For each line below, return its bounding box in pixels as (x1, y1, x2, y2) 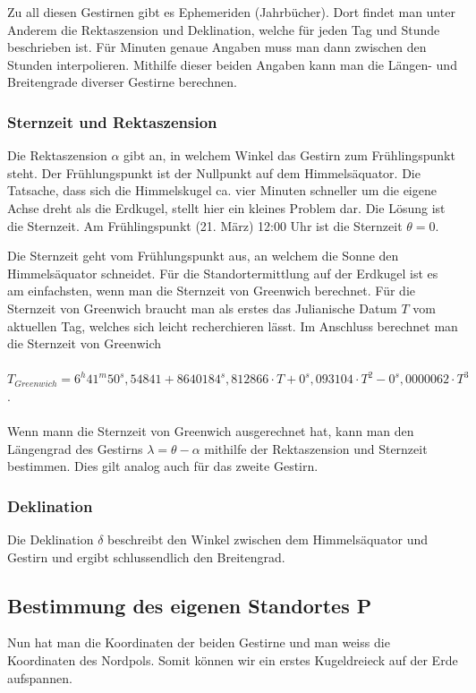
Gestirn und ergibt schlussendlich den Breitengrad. (7, 547, 285, 566)
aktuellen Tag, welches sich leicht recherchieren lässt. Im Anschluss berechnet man (7, 316, 458, 335)
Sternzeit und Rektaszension (7, 110, 217, 133)
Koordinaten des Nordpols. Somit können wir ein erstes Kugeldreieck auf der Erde (7, 651, 458, 670)
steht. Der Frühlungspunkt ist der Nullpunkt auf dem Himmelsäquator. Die (7, 163, 421, 182)
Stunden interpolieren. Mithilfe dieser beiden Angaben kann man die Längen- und (7, 55, 457, 73)
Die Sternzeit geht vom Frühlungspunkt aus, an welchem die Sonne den (7, 246, 399, 265)
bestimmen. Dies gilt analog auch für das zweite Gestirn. (7, 457, 319, 475)
